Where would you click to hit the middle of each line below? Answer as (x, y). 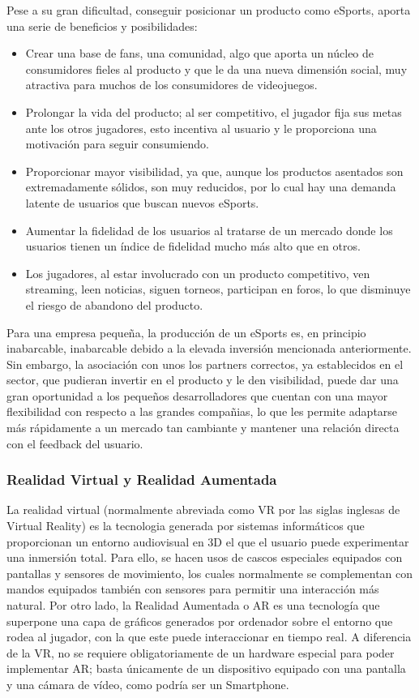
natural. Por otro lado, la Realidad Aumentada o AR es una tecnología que (193, 605)
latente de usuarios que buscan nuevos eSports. (142, 202)
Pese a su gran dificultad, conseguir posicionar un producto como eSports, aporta (209, 10)
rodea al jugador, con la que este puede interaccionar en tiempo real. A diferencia (209, 637)
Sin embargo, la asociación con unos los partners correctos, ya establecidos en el (205, 364)
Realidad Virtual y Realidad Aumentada (142, 480)
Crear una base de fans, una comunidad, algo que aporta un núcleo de (200, 53)
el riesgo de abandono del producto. (114, 304)
